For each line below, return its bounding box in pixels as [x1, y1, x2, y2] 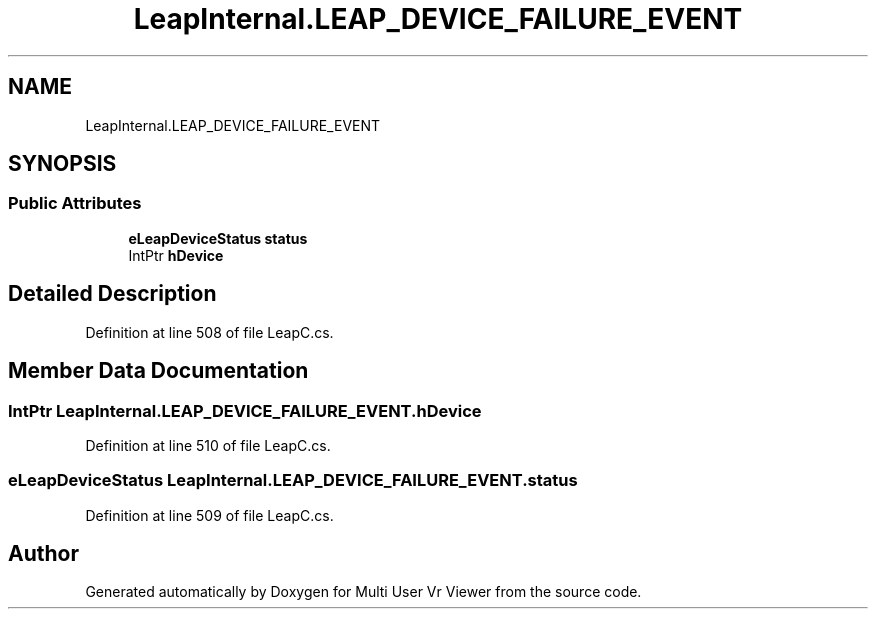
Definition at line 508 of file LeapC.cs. [85, 323, 334, 341]
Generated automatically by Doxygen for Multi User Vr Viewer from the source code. [85, 583, 642, 601]
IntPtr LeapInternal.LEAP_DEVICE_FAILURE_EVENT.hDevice [8, 400, 482, 421]
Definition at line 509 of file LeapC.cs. [85, 506, 334, 524]
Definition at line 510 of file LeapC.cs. [85, 436, 331, 454]
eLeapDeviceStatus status [128, 229, 308, 247]
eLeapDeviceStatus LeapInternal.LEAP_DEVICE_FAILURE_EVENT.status [8, 470, 578, 491]
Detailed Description [8, 281, 217, 307]
